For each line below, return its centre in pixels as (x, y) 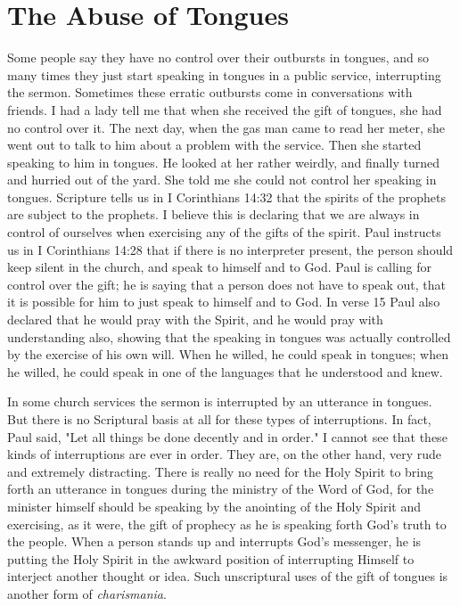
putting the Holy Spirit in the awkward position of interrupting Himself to (211, 558)
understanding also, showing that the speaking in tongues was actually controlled (229, 336)
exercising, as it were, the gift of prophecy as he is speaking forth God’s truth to (227, 524)
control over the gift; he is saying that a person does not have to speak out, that (227, 284)
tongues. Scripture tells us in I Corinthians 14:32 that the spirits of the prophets (226, 197)
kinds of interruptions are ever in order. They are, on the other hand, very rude (225, 454)
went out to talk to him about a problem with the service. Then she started (214, 145)
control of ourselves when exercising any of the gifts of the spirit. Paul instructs (224, 232)
